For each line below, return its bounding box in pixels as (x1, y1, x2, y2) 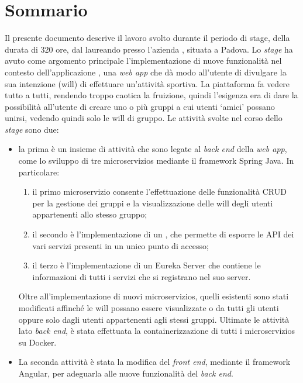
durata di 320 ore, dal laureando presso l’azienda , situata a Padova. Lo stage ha (5, 43, 293, 55)
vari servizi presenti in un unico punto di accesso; (32, 239, 209, 251)
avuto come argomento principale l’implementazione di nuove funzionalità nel (5, 54, 282, 67)
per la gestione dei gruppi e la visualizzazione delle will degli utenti (32, 196, 273, 209)
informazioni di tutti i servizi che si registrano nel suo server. (32, 270, 251, 282)
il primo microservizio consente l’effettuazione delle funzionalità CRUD (32, 185, 287, 198)
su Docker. (18, 336, 57, 348)
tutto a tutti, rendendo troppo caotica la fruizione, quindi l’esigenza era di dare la (5, 89, 298, 101)
